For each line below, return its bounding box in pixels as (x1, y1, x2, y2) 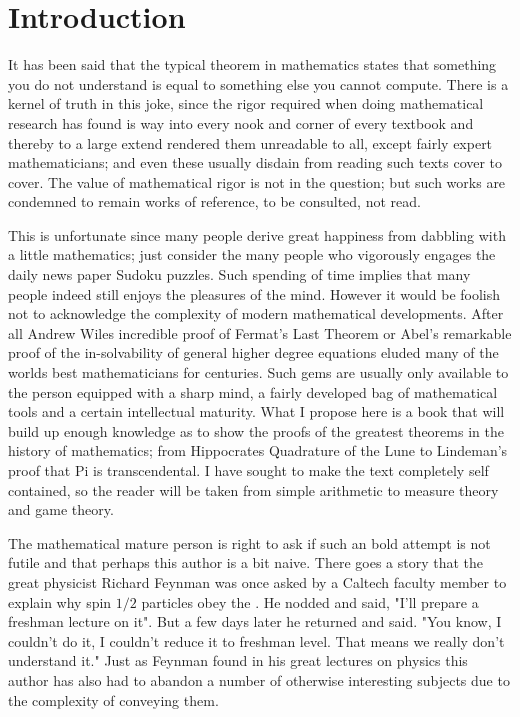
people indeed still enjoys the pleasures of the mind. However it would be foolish (8, 283, 501, 304)
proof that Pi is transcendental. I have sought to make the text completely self (8, 460, 489, 480)
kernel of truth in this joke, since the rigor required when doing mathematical (8, 93, 484, 114)
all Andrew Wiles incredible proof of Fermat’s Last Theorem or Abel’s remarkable (8, 322, 512, 343)
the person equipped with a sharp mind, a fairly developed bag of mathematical (8, 381, 498, 402)
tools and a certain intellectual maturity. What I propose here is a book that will (8, 401, 505, 422)
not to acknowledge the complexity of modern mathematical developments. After (8, 303, 504, 324)
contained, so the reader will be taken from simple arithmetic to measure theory (8, 479, 499, 500)
